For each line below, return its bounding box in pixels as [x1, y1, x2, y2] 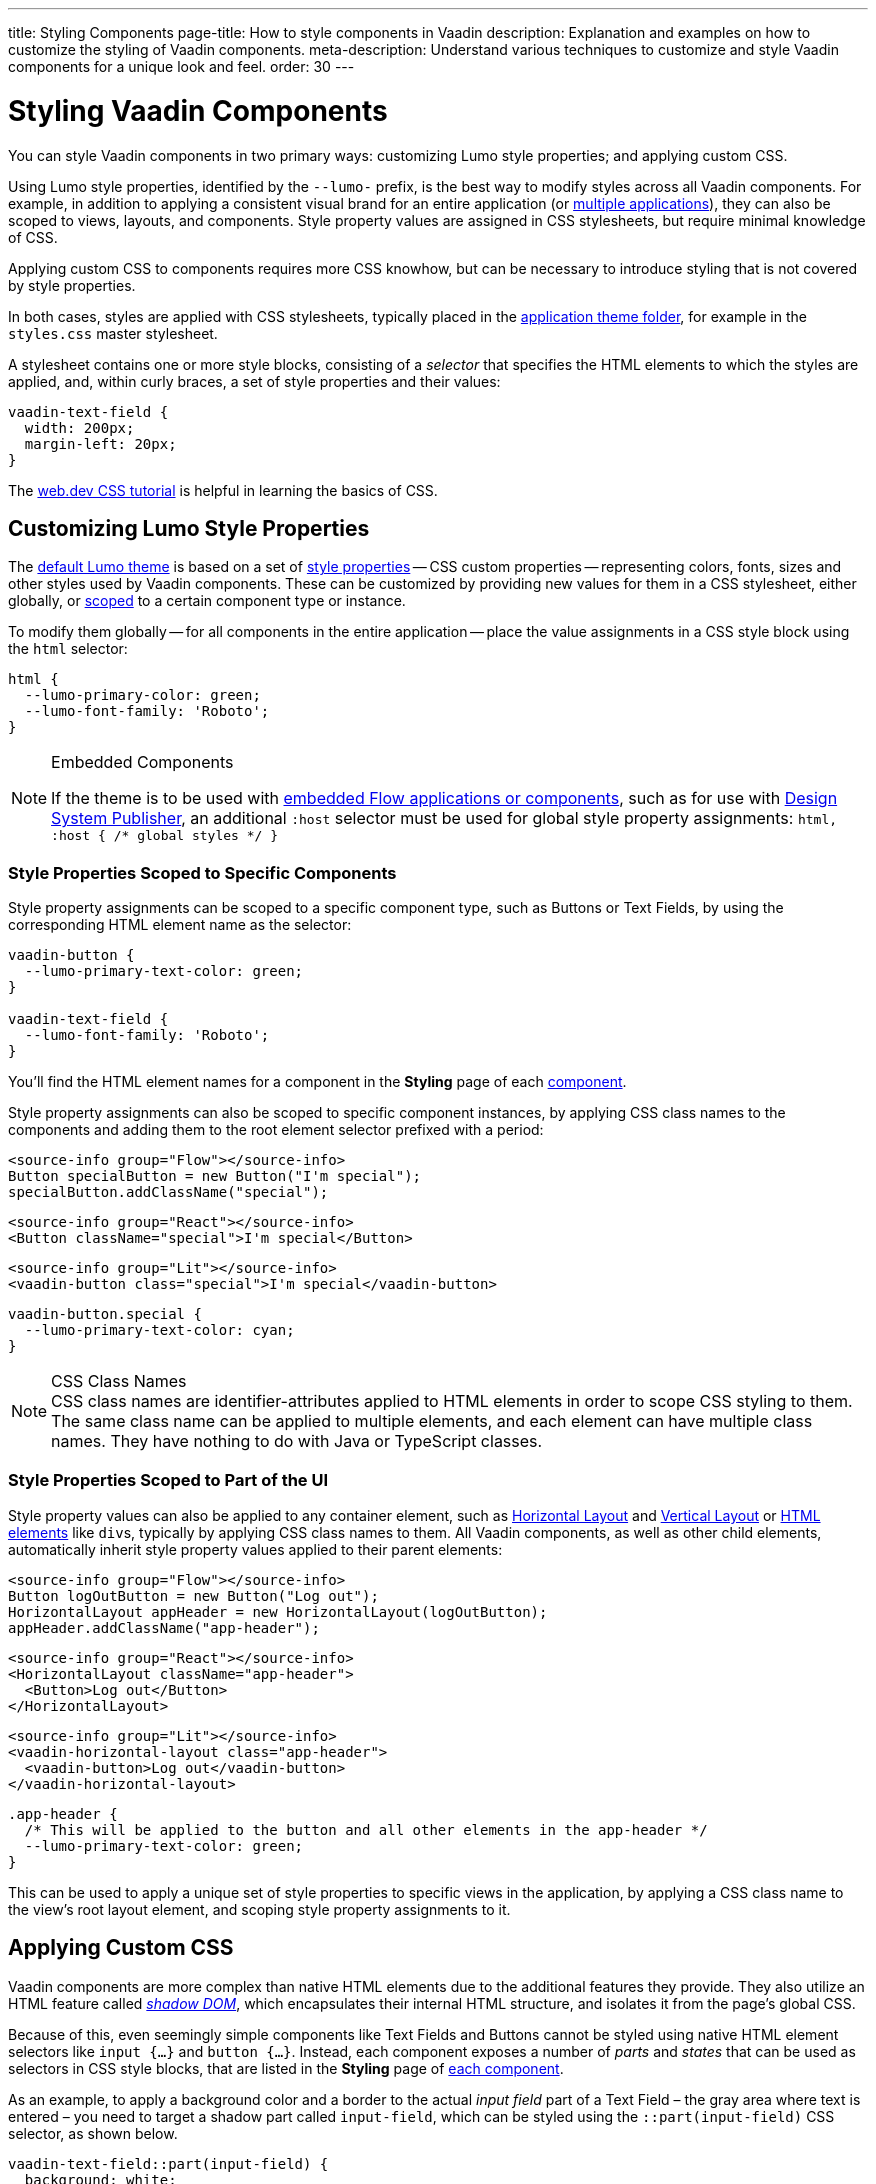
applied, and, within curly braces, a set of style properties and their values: [8, 372, 501, 390]
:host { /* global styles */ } [51, 828, 279, 844]
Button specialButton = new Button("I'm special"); [8, 1168, 422, 1185]
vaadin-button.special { [8, 1306, 202, 1323]
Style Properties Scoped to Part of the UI [8, 1470, 329, 1491]
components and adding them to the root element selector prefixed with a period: [8, 1121, 544, 1139]
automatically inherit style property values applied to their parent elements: [8, 1540, 503, 1558]
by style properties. [8, 276, 136, 294]
